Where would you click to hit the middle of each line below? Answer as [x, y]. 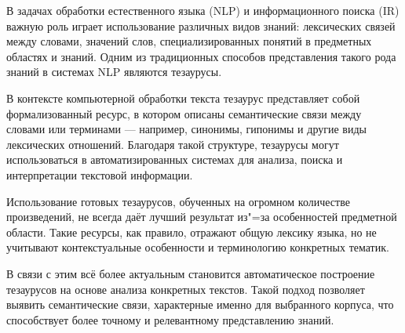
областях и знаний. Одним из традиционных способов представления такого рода [201, 56]
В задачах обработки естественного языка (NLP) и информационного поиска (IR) [203, 10]
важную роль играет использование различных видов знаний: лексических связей [201, 25]
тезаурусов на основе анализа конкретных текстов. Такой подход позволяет [186, 289]
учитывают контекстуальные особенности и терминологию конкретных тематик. [198, 247]
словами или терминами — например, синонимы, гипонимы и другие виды [186, 129]
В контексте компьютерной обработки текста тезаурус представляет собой [183, 98]
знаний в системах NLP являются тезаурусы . [114, 72]
